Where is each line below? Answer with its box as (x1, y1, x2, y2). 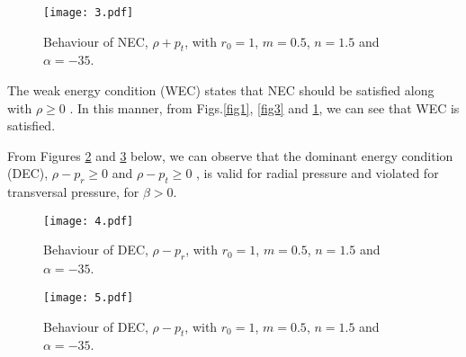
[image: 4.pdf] (43, 214, 134, 228)
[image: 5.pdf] (43, 290, 134, 304)
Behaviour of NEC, (43, 31, 148, 50)
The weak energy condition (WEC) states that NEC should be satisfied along (7, 81, 435, 100)
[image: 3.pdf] (43, 6, 134, 19)
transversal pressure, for (7, 183, 139, 201)
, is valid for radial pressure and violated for (196, 164, 439, 183)
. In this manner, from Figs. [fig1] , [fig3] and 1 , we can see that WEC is (69, 98, 460, 117)
